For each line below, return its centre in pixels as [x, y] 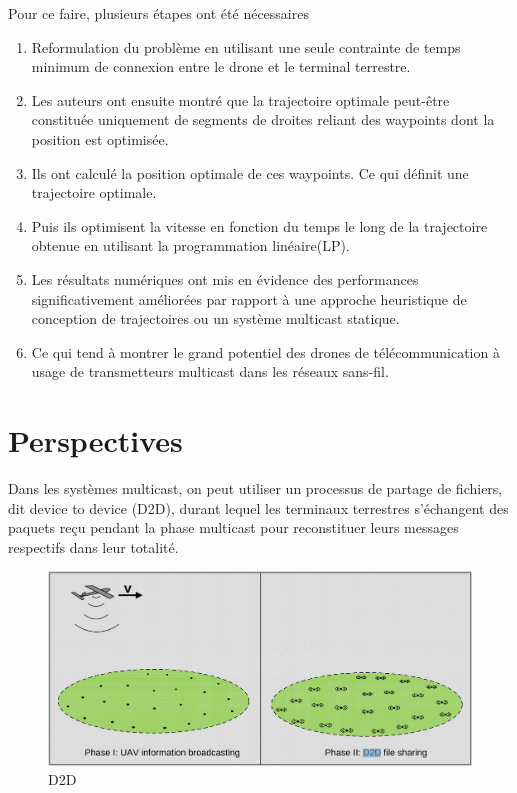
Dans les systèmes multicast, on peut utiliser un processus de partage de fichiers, [255, 488]
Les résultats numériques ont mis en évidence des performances [225, 278]
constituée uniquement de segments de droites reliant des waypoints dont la [263, 119]
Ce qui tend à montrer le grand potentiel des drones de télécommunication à [265, 351]
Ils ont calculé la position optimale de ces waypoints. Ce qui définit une [250, 172]
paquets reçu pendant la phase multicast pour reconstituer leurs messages [233, 527]
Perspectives [95, 440]
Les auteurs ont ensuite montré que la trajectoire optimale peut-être [240, 99]
